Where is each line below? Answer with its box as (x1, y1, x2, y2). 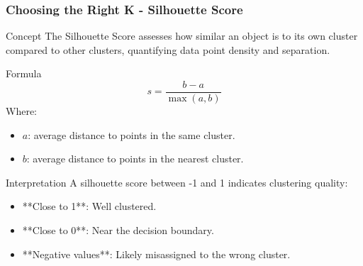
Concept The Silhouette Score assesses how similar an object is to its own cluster (6, 28, 358, 43)
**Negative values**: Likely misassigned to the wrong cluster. (22, 246, 291, 261)
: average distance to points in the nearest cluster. (26, 151, 244, 166)
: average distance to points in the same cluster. (28, 127, 235, 142)
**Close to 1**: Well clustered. (22, 199, 157, 214)
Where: (6, 104, 37, 118)
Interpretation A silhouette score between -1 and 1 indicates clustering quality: (6, 174, 348, 189)
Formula (6, 66, 42, 81)
